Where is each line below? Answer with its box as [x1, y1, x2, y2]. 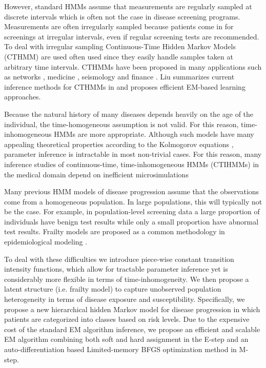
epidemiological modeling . [4, 236, 88, 247]
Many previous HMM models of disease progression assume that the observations [4, 186, 259, 197]
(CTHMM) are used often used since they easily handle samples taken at [4, 51, 233, 62]
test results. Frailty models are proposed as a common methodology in [4, 226, 225, 237]
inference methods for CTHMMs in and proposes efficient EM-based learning [4, 81, 245, 92]
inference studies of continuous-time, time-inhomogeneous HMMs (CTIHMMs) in [4, 158, 259, 169]
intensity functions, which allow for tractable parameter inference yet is [4, 263, 228, 274]
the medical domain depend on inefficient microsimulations [4, 169, 189, 179]
